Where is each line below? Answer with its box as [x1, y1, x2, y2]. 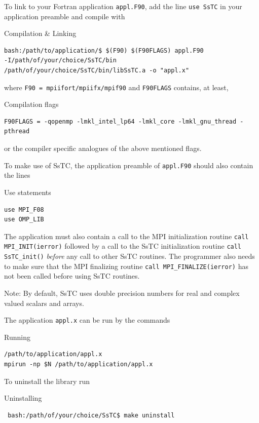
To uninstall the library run [4, 375, 90, 386]
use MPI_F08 [4, 206, 44, 213]
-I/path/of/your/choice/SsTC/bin [4, 57, 117, 64]
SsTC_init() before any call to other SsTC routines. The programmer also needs [4, 251, 255, 261]
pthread [4, 128, 30, 135]
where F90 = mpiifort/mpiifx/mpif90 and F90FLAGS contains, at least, [4, 82, 229, 92]
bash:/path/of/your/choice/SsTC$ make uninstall [8, 411, 175, 419]
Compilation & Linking [4, 28, 77, 39]
